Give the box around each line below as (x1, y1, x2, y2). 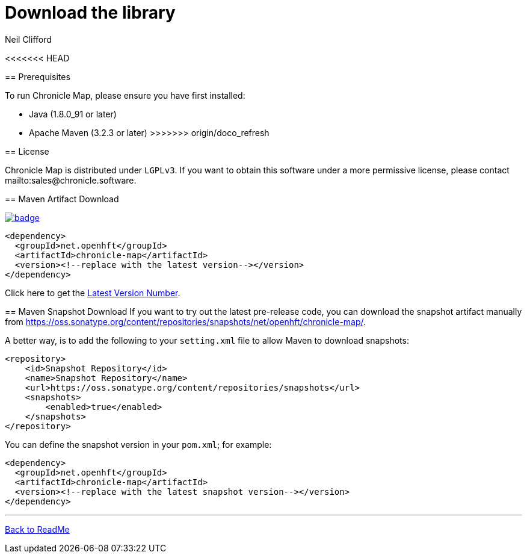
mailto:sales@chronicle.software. (5, 175, 137, 185)
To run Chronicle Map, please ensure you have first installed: (5, 90, 245, 101)
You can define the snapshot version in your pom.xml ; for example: (5, 439, 272, 450)
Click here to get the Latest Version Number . (5, 287, 180, 298)
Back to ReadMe (5, 524, 70, 535)
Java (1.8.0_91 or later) (29, 108, 117, 119)
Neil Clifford (5, 34, 52, 45)
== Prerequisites (5, 71, 70, 82)
